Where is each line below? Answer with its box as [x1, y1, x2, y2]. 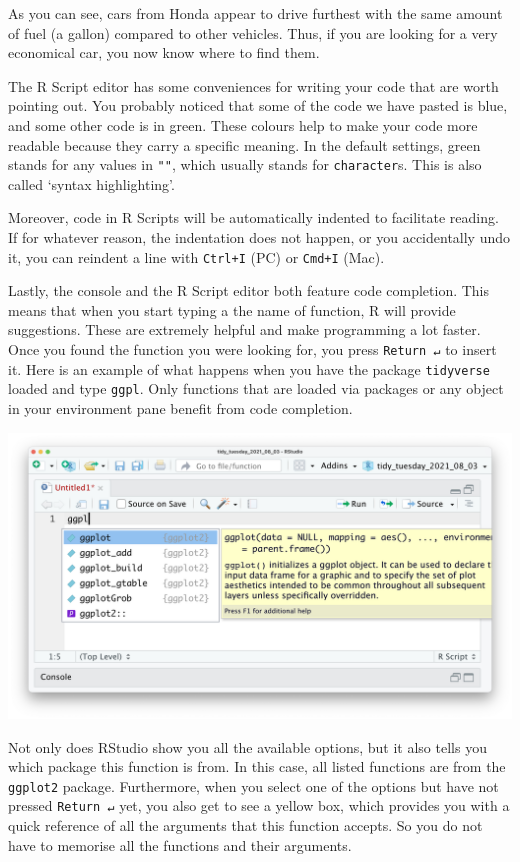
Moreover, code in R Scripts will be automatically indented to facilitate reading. [8, 207, 499, 228]
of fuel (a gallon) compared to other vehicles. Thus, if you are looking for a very [8, 22, 498, 43]
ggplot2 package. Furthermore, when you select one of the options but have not [8, 775, 499, 796]
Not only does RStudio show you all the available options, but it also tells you [8, 736, 487, 757]
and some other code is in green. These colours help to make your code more [8, 114, 478, 135]
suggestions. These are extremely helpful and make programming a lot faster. [8, 319, 481, 340]
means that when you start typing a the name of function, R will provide [8, 299, 456, 320]
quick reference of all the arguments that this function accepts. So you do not [8, 815, 483, 836]
